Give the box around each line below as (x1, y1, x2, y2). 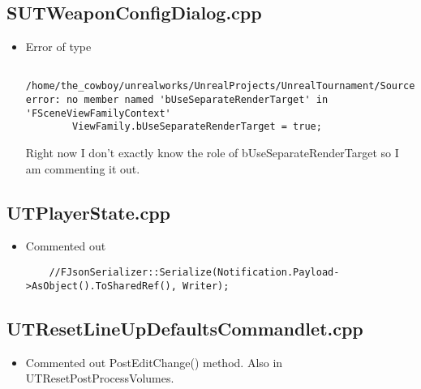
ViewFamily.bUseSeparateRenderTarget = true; (72, 121, 322, 133)
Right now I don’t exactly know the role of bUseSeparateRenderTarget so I (25, 144, 399, 161)
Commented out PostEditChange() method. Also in (25, 353, 283, 370)
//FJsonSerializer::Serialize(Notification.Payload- (49, 267, 340, 279)
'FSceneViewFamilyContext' (25, 107, 171, 119)
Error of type (25, 38, 92, 55)
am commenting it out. (25, 160, 140, 177)
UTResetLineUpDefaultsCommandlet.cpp (6, 315, 363, 340)
